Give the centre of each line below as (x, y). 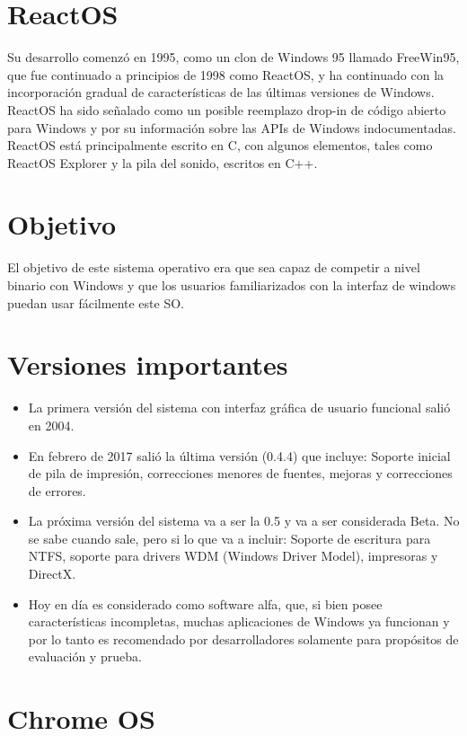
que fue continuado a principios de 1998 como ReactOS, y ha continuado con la (226, 74)
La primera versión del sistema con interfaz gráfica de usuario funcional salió (239, 408)
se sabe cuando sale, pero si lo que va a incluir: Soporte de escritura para (229, 538)
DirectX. (52, 574)
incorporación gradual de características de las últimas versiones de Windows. (221, 92)
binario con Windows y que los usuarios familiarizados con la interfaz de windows (232, 285)
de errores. (57, 490)
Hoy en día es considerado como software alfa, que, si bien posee (205, 603)
